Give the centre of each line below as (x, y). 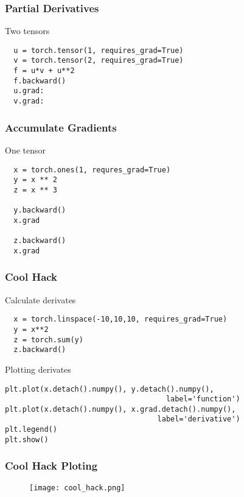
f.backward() (40, 81)
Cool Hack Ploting (51, 466)
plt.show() (27, 439)
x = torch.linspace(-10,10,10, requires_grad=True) (120, 319)
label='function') (203, 399)
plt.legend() (31, 430)
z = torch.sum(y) (48, 340)
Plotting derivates (38, 369)
